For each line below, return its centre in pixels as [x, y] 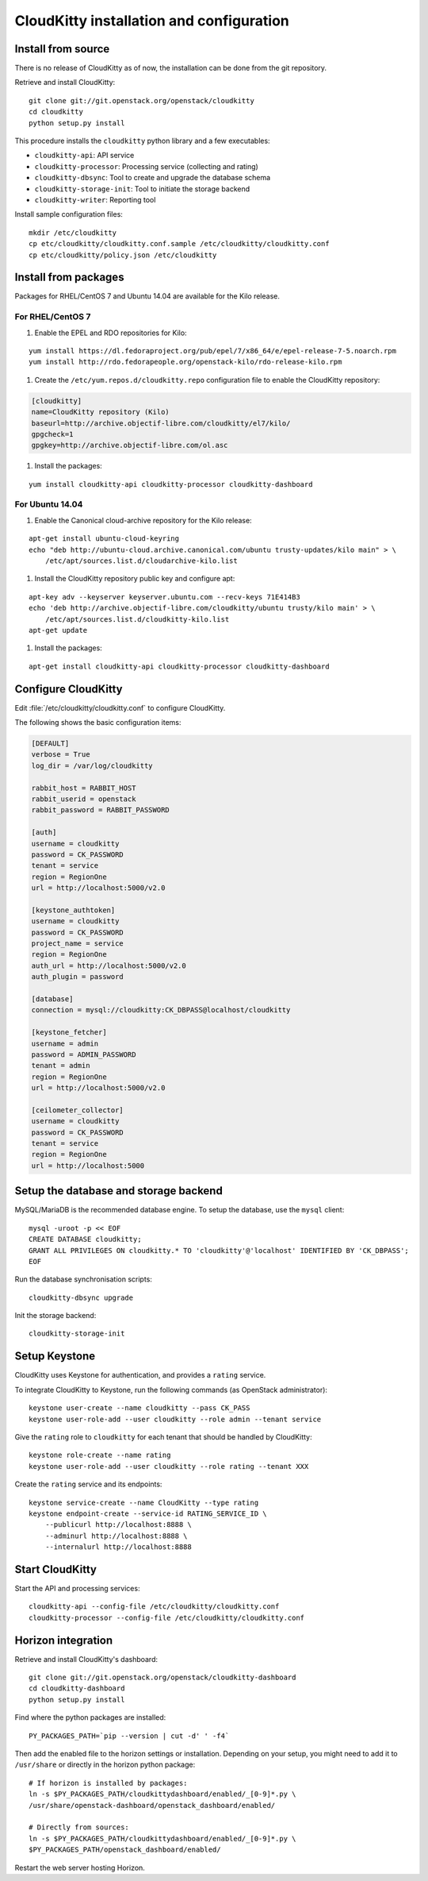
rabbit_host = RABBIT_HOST [84, 788]
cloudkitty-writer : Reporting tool [95, 199]
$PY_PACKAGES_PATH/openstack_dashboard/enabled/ [125, 1850]
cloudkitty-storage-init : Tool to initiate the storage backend [142, 189]
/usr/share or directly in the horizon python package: [105, 1765]
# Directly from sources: [79, 1827]
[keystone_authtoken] [73, 910]
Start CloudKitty [55, 1569]
